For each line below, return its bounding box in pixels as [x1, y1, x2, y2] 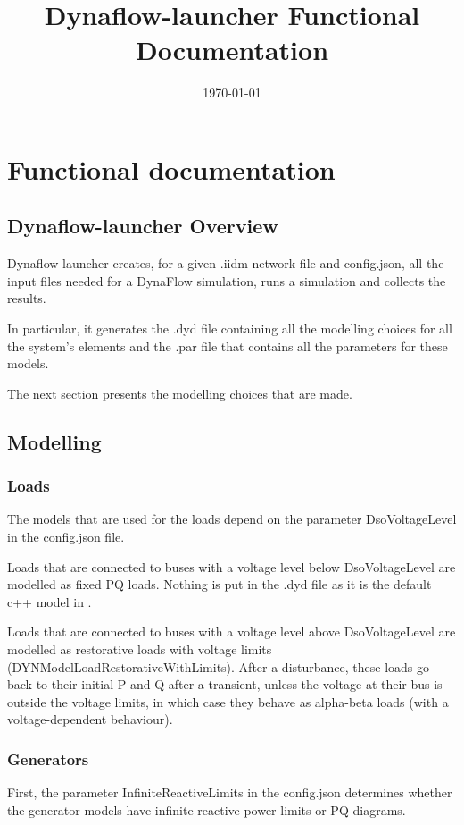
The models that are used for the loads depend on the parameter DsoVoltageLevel [7, 509, 457, 528]
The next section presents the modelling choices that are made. [7, 383, 352, 402]
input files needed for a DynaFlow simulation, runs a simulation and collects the [7, 271, 446, 290]
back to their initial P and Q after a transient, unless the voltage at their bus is [7, 675, 443, 694]
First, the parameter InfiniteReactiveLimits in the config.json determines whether [7, 783, 452, 802]
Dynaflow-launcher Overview [7, 212, 278, 240]
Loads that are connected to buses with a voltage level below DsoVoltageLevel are [7, 557, 456, 576]
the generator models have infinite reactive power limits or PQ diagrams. [7, 800, 406, 819]
